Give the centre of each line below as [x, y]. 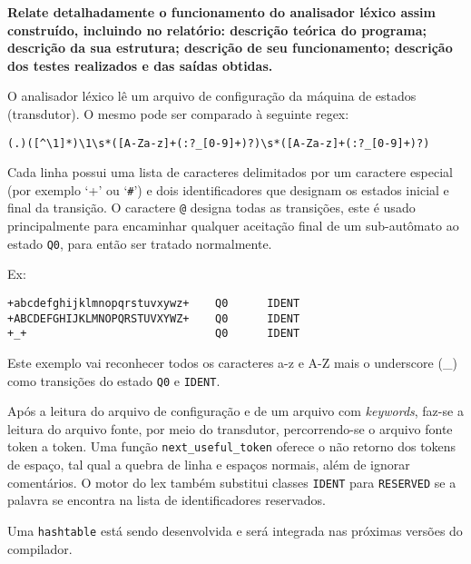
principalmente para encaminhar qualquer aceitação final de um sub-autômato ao [233, 226]
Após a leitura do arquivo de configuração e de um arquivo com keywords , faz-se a [235, 411]
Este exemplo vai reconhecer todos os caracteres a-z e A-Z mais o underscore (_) [232, 362]
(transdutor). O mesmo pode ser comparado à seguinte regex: [178, 113]
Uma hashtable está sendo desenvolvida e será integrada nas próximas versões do [235, 530]
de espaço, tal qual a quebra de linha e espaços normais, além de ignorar [209, 465]
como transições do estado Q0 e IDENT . [114, 380]
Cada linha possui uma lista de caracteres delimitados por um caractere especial [231, 172]
